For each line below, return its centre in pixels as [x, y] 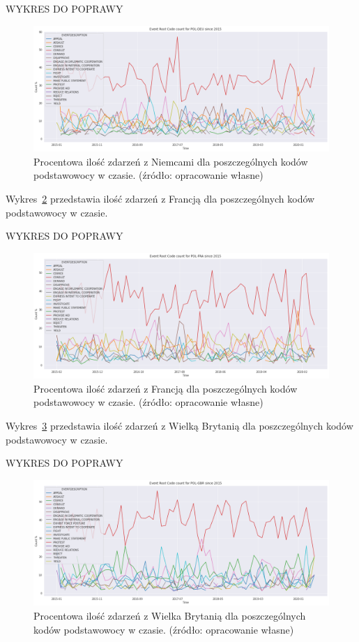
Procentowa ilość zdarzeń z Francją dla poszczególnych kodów [166, 388]
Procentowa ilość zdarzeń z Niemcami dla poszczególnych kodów [171, 161]
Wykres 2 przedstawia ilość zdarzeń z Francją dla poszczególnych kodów [160, 198]
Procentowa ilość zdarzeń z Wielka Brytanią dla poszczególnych [170, 615]
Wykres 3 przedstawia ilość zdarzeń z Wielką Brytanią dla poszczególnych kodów [179, 425]
